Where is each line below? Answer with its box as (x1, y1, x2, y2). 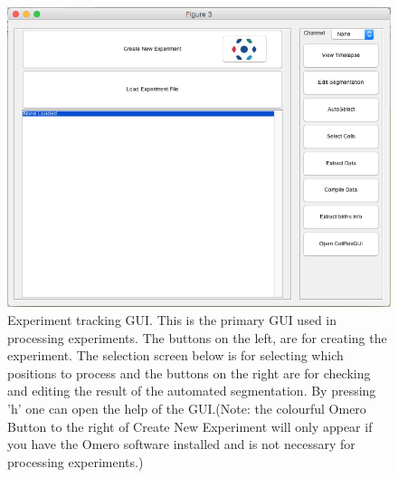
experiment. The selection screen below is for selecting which (7, 346, 344, 365)
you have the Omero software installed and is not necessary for (7, 435, 355, 454)
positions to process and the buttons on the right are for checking (7, 363, 371, 382)
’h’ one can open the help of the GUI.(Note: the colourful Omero (7, 399, 366, 418)
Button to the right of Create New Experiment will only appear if (7, 416, 373, 435)
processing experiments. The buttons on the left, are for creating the (7, 328, 387, 347)
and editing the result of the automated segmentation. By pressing (7, 381, 376, 400)
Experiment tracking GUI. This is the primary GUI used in (7, 311, 337, 330)
